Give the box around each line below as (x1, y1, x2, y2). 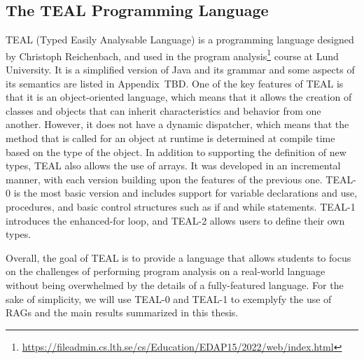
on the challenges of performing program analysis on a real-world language (6, 264, 325, 279)
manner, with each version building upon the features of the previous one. (6, 171, 323, 186)
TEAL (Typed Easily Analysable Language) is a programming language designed (6, 32, 354, 47)
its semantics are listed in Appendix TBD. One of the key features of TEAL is (6, 76, 344, 90)
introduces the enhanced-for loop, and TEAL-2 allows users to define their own (6, 213, 345, 227)
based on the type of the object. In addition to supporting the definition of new (6, 144, 346, 159)
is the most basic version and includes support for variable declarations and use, (13, 185, 358, 200)
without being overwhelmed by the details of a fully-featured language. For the (6, 277, 344, 292)
